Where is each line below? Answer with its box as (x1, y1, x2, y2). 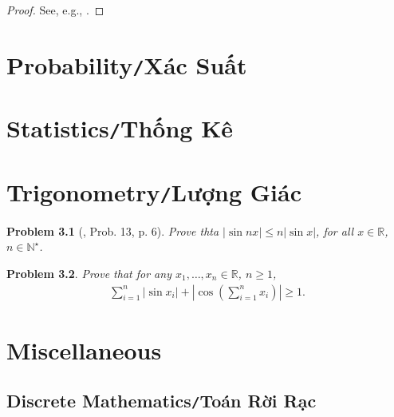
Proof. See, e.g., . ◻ (6, 2, 104, 18)
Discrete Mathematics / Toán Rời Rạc (6, 388, 317, 413)
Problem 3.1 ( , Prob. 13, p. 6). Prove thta (6, 222, 219, 239)
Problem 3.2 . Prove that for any (6, 265, 171, 282)
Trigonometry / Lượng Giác (6, 175, 301, 208)
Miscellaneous (6, 333, 162, 366)
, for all (316, 222, 354, 239)
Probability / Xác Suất (6, 48, 247, 81)
